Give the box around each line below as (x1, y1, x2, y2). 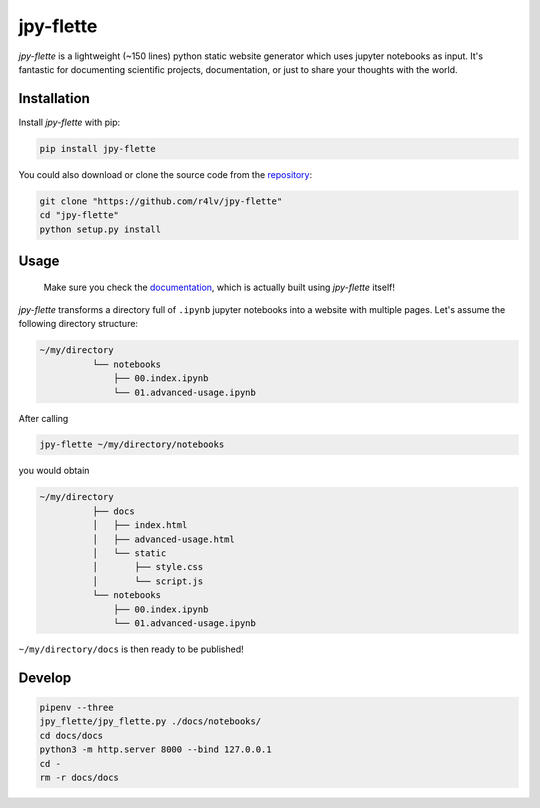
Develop (18, 669, 72, 686)
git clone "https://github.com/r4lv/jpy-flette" (39, 195, 283, 207)
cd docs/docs (39, 730, 104, 741)
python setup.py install (39, 223, 162, 235)
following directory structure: (18, 318, 139, 330)
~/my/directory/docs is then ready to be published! (18, 643, 244, 655)
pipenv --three (39, 701, 114, 713)
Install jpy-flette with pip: (18, 116, 121, 128)
